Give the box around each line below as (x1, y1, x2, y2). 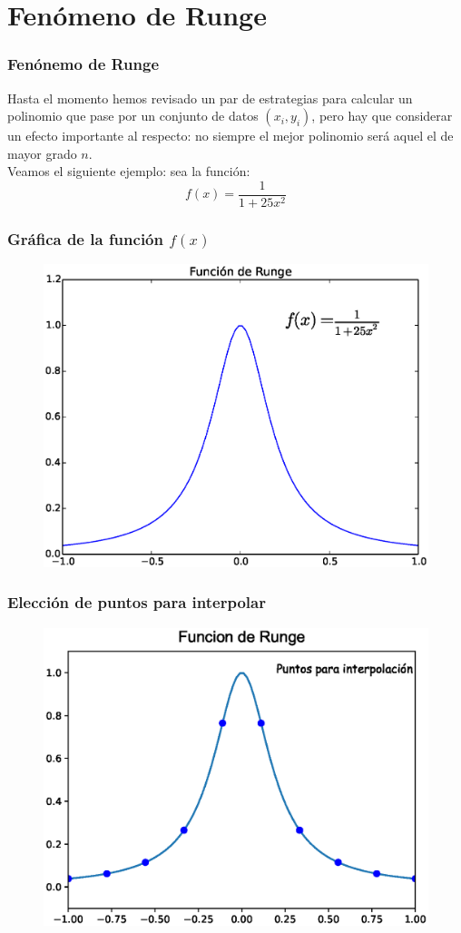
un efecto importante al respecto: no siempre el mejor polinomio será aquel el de (7, 126, 454, 145)
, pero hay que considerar (311, 106, 453, 125)
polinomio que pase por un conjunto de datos (7, 106, 259, 125)
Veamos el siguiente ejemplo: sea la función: (7, 162, 250, 181)
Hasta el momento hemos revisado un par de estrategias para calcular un (7, 88, 413, 107)
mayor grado (7, 143, 77, 162)
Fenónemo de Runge (7, 53, 160, 75)
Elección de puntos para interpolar (7, 591, 266, 614)
